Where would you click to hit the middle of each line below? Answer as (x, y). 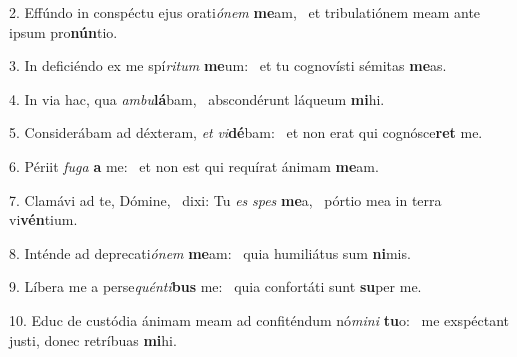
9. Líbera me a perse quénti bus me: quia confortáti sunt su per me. (215, 286)
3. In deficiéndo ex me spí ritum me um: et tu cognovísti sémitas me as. (228, 65)
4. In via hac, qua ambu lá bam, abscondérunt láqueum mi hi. (197, 98)
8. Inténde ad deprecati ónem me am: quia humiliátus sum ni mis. (210, 252)
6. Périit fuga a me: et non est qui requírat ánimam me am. (194, 165)
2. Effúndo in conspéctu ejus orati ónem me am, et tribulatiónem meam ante (245, 12)
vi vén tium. (43, 219)
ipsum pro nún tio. (63, 31)
